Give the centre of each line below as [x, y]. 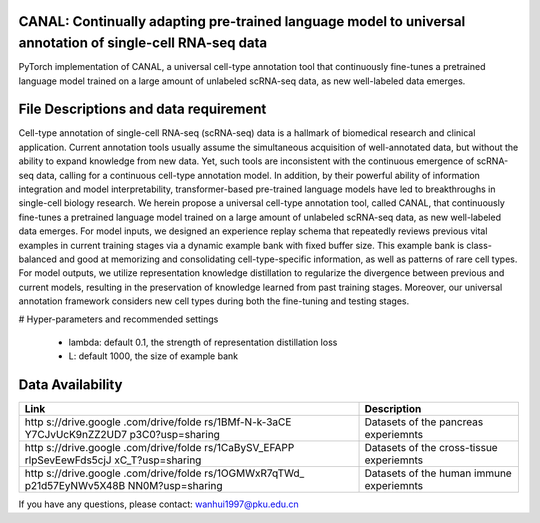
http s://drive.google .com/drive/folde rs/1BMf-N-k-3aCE [158, 422]
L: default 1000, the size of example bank [153, 356]
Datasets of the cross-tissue [431, 448]
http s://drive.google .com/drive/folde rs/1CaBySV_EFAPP [159, 448]
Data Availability [70, 385]
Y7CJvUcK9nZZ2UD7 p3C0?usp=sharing [122, 435]
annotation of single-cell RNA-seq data [143, 43]
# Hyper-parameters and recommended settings [118, 319]
